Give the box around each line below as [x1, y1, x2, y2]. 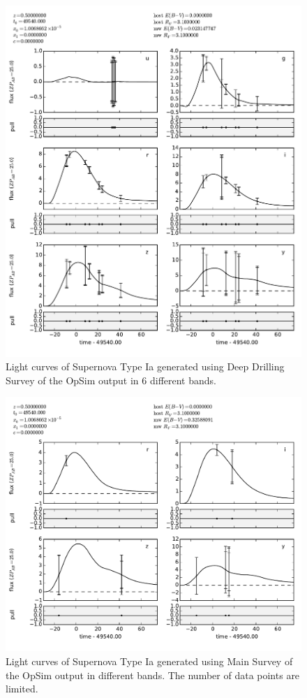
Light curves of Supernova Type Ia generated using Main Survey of [6, 653, 293, 668]
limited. [6, 681, 38, 696]
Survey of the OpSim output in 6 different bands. [6, 372, 216, 387]
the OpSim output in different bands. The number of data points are [6, 667, 300, 682]
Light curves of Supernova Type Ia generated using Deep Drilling [6, 359, 285, 374]
